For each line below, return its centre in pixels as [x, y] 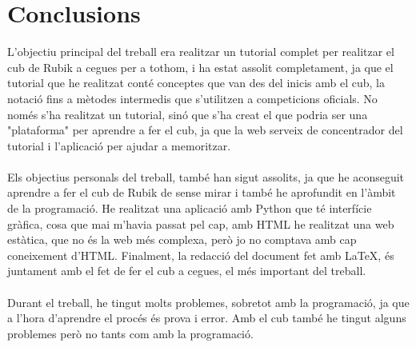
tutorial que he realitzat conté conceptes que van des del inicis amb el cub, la [196, 83]
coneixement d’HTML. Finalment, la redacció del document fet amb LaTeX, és [201, 255]
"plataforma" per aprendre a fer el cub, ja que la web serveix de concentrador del [205, 130]
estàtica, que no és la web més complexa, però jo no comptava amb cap [182, 239]
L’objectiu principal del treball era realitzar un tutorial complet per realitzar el [201, 52]
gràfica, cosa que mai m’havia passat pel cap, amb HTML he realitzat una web [201, 223]
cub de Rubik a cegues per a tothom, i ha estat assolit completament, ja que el [200, 67]
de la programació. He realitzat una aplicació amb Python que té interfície [190, 208]
